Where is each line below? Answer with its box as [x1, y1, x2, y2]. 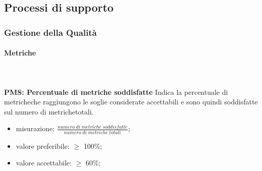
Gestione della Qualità [4, 26, 97, 38]
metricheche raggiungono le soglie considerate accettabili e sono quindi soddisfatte [4, 96, 258, 107]
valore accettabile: [16, 157, 72, 168]
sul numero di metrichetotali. [4, 106, 94, 117]
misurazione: [16, 123, 55, 134]
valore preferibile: [16, 140, 70, 151]
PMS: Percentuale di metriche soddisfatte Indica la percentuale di [4, 86, 228, 97]
